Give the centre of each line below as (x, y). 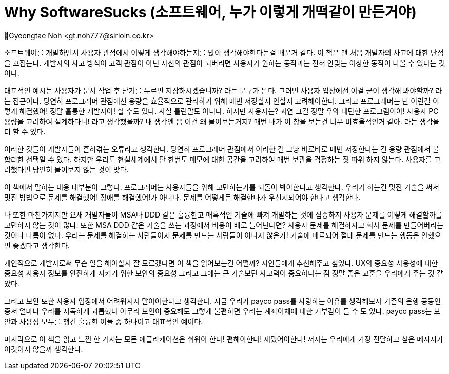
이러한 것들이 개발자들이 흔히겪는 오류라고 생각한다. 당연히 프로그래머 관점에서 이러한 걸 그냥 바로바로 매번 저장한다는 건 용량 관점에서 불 (222, 149)
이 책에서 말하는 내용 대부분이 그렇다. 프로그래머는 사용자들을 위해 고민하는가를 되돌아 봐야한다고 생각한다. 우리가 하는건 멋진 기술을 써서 (222, 187)
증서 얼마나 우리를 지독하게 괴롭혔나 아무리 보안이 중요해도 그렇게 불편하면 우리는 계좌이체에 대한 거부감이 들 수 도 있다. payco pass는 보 (222, 311)
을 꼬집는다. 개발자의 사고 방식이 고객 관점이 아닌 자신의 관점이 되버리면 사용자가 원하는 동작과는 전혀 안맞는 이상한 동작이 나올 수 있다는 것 (225, 63)
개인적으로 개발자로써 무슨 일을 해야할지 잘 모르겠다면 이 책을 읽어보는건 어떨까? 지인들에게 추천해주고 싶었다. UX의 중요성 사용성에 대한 (221, 263)
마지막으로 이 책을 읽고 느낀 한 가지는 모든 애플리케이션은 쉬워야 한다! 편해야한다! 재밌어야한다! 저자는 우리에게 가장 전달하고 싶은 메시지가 (224, 339)
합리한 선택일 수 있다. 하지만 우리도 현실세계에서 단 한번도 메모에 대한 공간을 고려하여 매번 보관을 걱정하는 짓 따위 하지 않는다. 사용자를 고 (222, 159)
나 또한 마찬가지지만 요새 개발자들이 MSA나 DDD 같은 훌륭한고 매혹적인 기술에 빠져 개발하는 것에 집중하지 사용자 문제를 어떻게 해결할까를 (223, 214)
